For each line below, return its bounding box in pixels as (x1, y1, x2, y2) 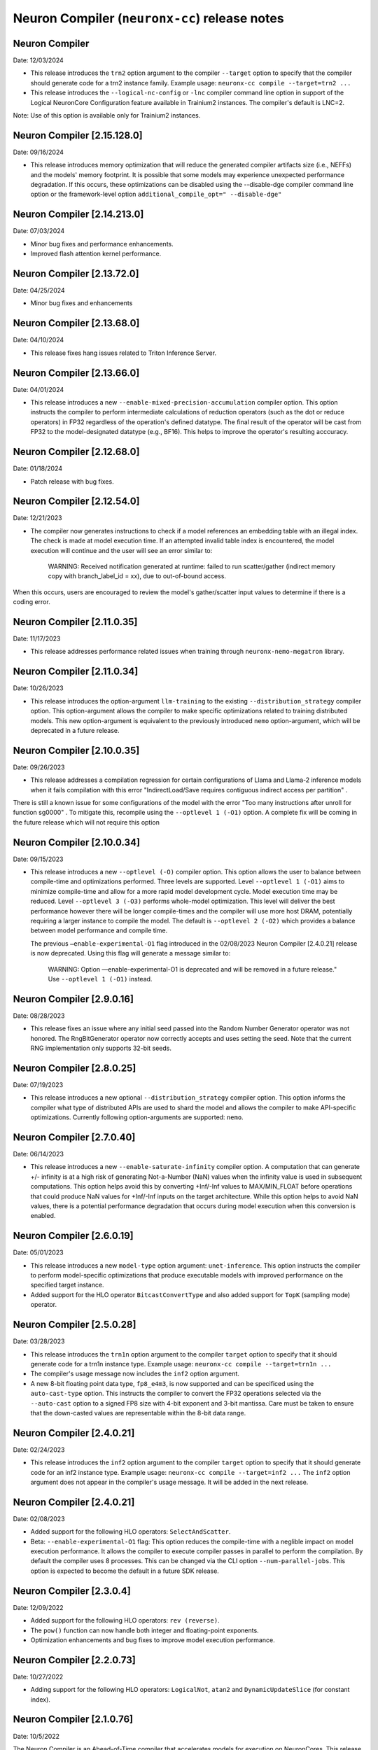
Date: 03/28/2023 (13, 1337, 65, 1345)
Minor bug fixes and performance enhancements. (30, 239, 174, 248)
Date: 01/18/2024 (13, 464, 63, 472)
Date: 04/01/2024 (13, 385, 64, 393)
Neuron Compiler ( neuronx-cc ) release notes (13, 10, 284, 26)
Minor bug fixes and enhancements (30, 299, 133, 307)
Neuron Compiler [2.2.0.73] (13, 1654, 136, 1666)
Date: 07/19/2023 (13, 1080, 64, 1088)
